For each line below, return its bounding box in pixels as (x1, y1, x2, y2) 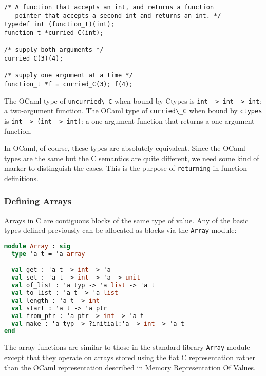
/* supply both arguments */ (4, 46, 104, 54)
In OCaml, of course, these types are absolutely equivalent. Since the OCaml (4, 143, 245, 153)
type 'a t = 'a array (11, 250, 85, 258)
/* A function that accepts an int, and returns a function (4, 4, 214, 11)
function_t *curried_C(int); (4, 29, 104, 36)
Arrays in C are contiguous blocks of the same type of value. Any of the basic (4, 214, 249, 225)
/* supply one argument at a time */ (4, 72, 133, 80)
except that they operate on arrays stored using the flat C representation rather (4, 351, 256, 362)
